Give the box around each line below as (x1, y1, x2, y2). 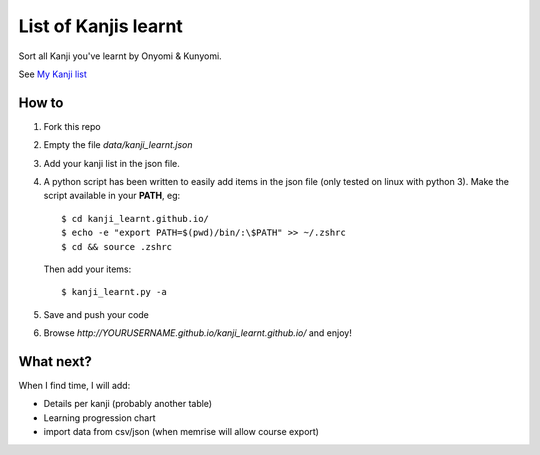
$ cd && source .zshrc (61, 241, 173, 252)
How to (18, 94, 64, 111)
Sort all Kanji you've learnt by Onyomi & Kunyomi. (18, 50, 222, 62)
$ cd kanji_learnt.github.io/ (61, 213, 210, 224)
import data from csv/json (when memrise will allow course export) (43, 426, 320, 438)
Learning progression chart (43, 411, 156, 424)
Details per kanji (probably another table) (43, 398, 213, 410)
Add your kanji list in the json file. (43, 157, 180, 169)
